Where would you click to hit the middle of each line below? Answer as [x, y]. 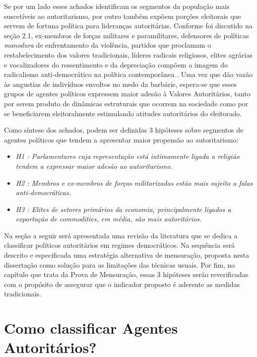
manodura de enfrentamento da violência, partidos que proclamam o [108, 45]
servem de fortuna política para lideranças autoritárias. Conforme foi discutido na [128, 26]
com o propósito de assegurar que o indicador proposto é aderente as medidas [122, 284]
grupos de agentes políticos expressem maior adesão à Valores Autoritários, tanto [127, 94]
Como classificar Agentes [91, 328]
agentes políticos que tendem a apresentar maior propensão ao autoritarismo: [121, 139]
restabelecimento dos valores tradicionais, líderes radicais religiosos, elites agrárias [128, 54]
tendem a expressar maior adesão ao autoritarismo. [94, 166]
